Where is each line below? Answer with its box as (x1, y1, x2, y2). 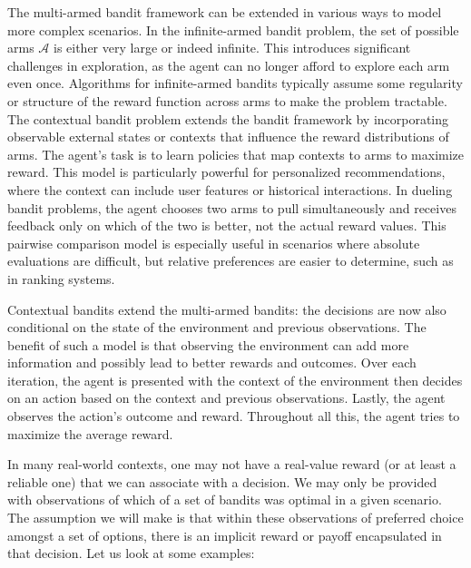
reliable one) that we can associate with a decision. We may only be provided (7, 472, 437, 491)
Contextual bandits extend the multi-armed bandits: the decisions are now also (7, 299, 446, 318)
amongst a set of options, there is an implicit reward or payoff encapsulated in (7, 525, 442, 544)
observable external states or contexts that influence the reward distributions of (7, 127, 449, 146)
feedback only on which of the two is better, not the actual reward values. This (7, 216, 446, 235)
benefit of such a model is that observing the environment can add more (7, 335, 409, 354)
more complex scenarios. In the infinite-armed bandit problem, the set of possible (7, 20, 459, 39)
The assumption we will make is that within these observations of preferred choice (7, 508, 464, 527)
